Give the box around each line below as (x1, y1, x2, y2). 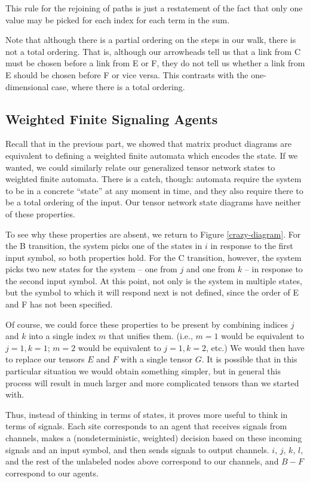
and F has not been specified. (5, 298, 113, 310)
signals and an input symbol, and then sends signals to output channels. (5, 443, 269, 456)
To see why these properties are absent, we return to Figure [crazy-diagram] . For (5, 227, 301, 240)
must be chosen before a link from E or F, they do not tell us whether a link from (5, 57, 305, 69)
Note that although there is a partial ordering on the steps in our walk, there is (5, 33, 296, 46)
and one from (186, 263, 235, 275)
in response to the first (210, 239, 293, 252)
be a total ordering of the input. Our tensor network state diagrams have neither (5, 196, 301, 208)
